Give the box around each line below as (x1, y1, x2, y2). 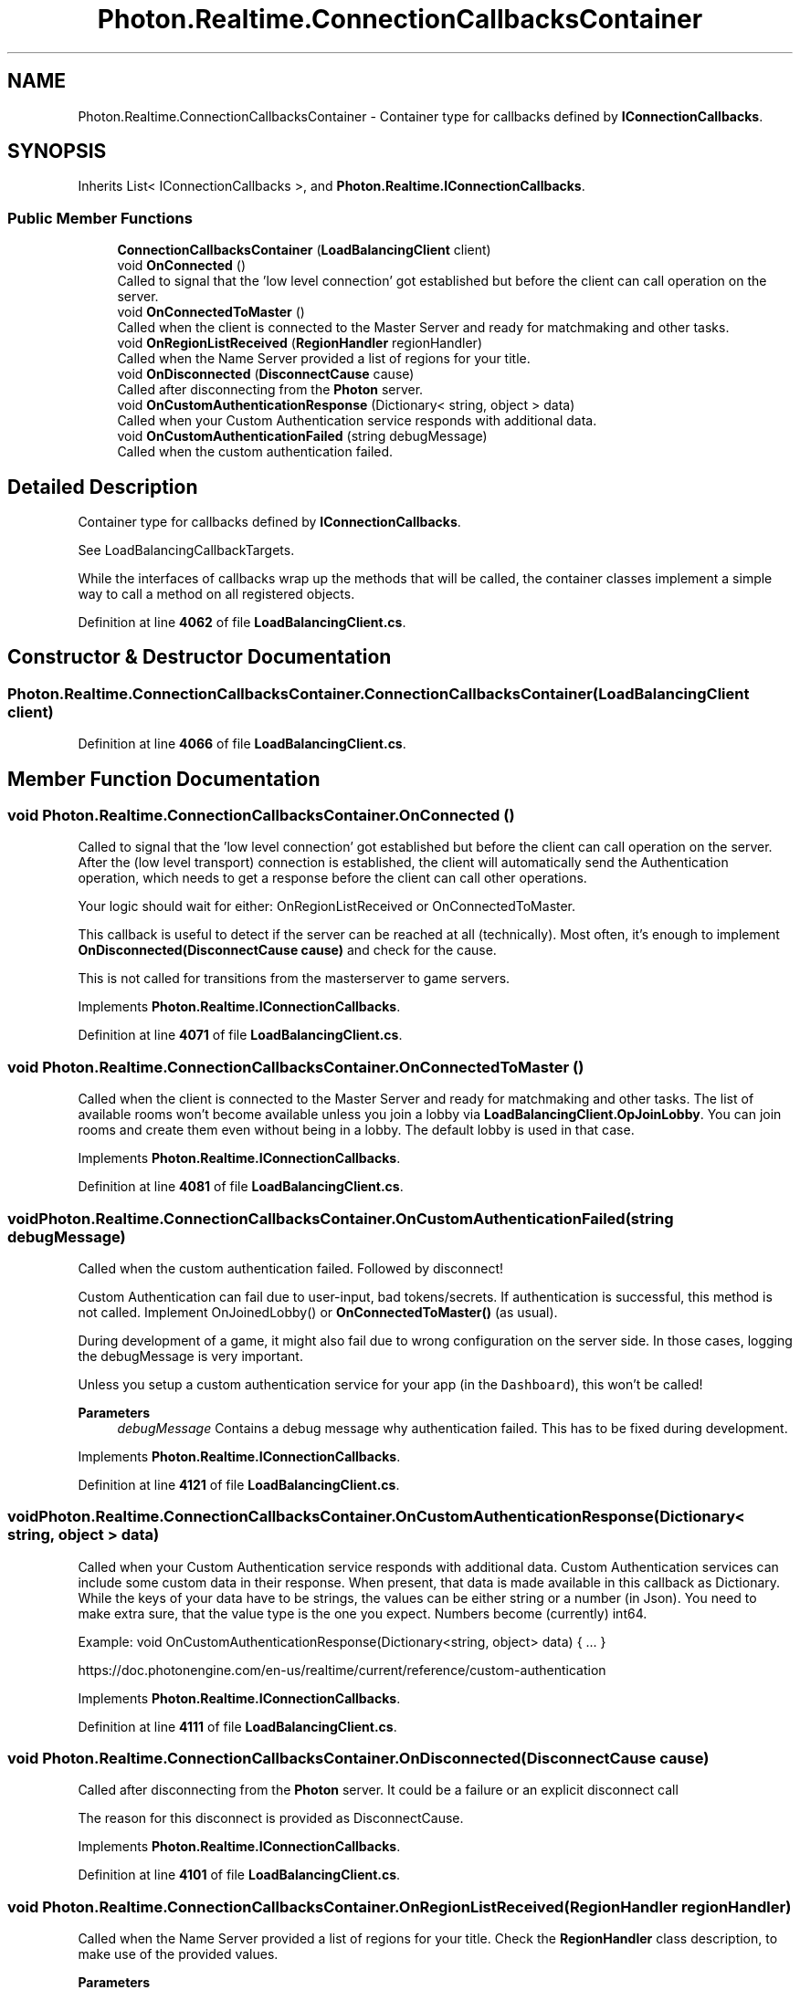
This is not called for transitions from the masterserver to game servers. (78, 970, 511, 987)
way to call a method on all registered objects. (78, 586, 355, 602)
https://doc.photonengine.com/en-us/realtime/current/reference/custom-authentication (78, 1661, 606, 1678)
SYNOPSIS (7, 140, 107, 163)
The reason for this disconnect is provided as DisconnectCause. (78, 1810, 464, 1827)
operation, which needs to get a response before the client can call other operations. (78, 870, 587, 886)
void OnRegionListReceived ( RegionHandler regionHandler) (117, 335, 482, 351)
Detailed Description (7, 475, 198, 498)
